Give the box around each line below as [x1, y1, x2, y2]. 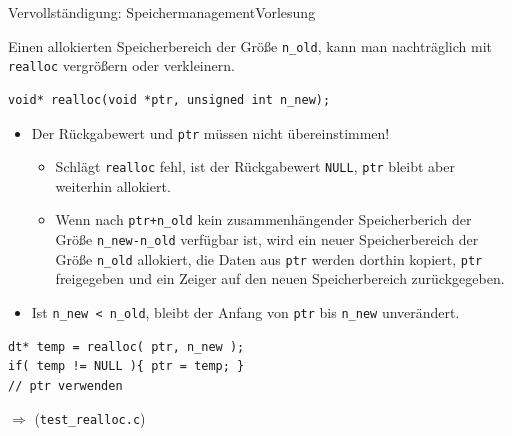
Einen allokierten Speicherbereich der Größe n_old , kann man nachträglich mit [8, 35, 492, 56]
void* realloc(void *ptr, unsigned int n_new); [8, 92, 331, 107]
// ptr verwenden [8, 378, 123, 393]
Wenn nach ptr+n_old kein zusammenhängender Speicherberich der [55, 209, 472, 230]
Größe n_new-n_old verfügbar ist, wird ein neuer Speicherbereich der [55, 229, 479, 250]
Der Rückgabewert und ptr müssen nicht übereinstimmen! [31, 122, 390, 143]
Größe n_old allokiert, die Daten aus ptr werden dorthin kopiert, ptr [55, 248, 483, 269]
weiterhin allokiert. [55, 175, 171, 196]
